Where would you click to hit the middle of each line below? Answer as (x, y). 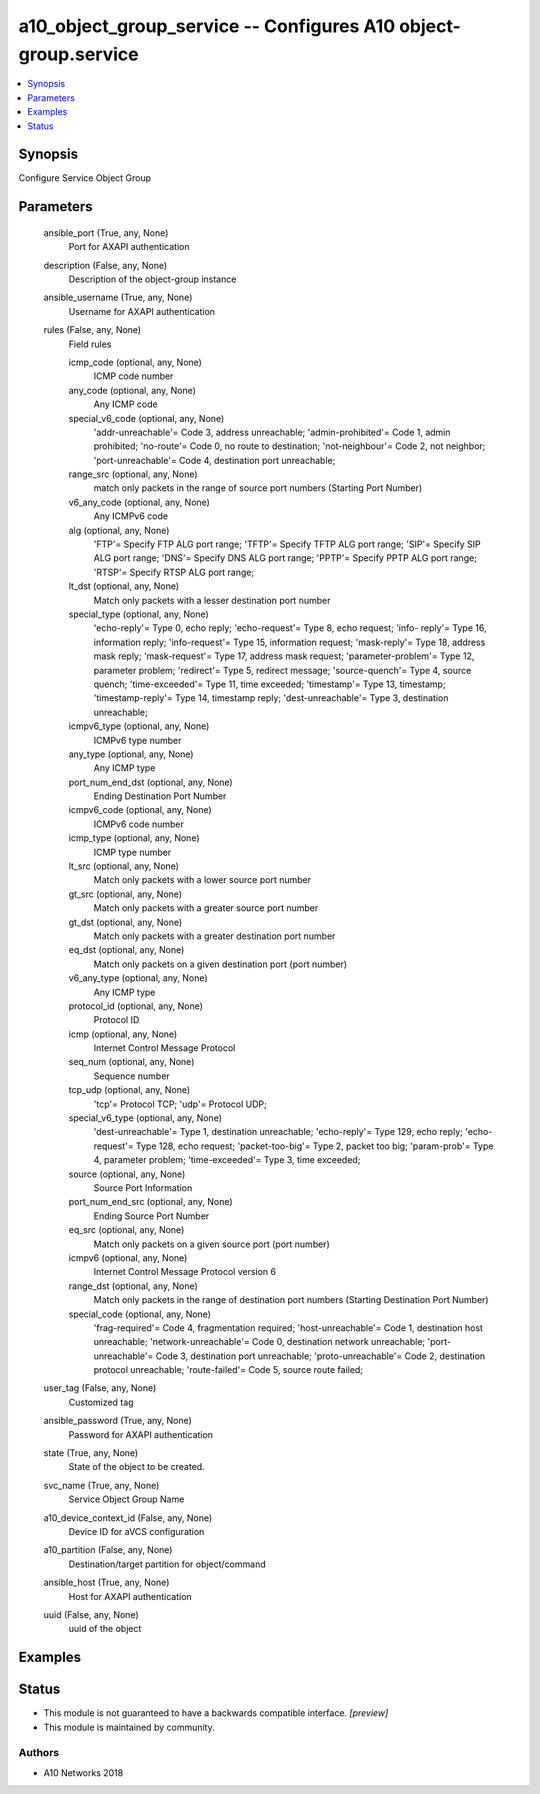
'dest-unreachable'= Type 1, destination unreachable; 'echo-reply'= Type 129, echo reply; (278, 1132)
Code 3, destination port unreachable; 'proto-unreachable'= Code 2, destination (320, 1356)
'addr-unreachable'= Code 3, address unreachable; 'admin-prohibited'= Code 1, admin (272, 432)
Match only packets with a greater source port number (206, 908)
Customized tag (101, 1402)
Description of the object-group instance (152, 279)
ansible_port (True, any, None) (106, 232)
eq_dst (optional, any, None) (126, 950)
